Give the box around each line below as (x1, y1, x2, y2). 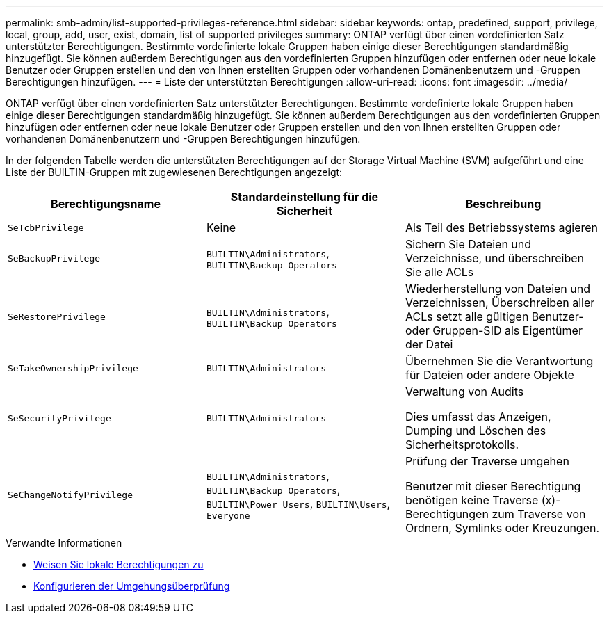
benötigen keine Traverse (405, 493, 539, 507)
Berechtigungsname (51, 197, 161, 211)
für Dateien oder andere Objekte (405, 368, 574, 382)
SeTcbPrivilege (8, 222, 84, 233)
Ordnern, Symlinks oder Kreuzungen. (405, 521, 600, 535)
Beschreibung (465, 197, 542, 211)
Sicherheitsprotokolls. (405, 437, 519, 451)
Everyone (206, 510, 250, 521)
